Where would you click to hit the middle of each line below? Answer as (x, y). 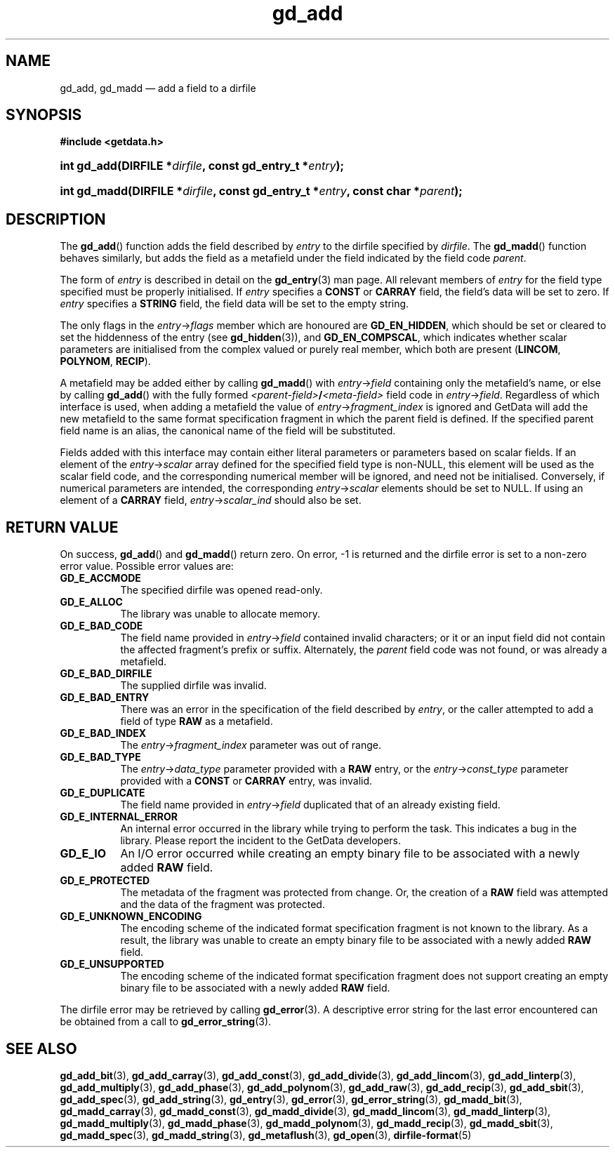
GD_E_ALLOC (91, 602)
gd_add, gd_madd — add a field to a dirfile (158, 88)
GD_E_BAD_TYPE (100, 757)
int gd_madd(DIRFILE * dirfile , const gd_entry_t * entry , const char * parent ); (261, 191)
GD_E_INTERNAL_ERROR (119, 817)
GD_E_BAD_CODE (101, 626)
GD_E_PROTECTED (105, 881)
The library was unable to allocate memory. (220, 614)
